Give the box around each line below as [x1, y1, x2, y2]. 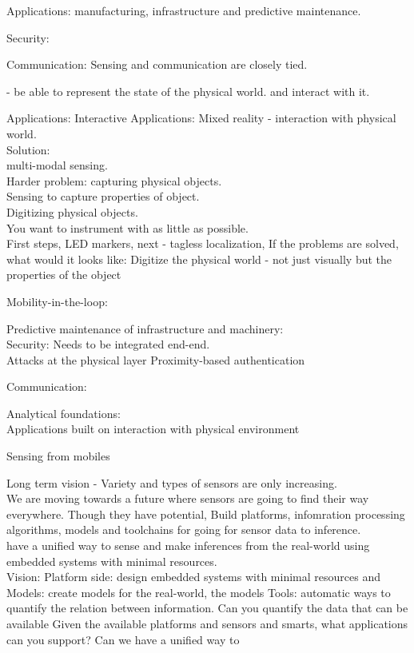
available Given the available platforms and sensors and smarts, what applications [6, 615, 408, 631]
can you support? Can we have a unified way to [6, 631, 240, 647]
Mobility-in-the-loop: [6, 293, 108, 309]
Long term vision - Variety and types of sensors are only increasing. [6, 474, 337, 491]
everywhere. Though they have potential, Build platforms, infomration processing [6, 505, 405, 522]
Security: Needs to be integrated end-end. [6, 336, 210, 352]
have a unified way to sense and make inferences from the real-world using [6, 537, 370, 554]
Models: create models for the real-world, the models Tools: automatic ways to [6, 583, 391, 600]
